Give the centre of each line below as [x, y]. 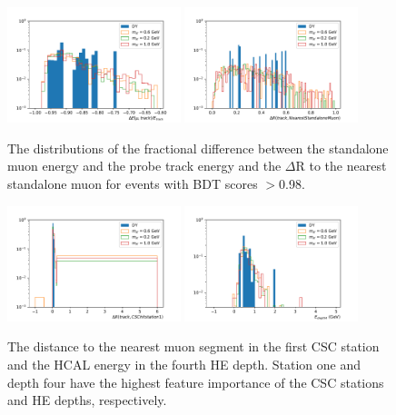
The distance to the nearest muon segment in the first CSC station [193, 346]
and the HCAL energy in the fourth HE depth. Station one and [184, 364]
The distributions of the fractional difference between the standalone [198, 148]
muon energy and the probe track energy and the [144, 166]
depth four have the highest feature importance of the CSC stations [196, 382]
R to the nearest [341, 166]
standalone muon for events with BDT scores [133, 183]
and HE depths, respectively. [87, 400]
